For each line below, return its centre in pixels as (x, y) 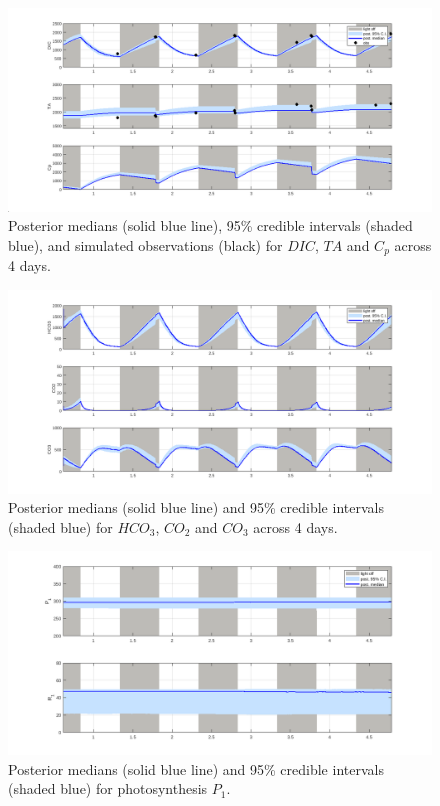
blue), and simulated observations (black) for (145, 244)
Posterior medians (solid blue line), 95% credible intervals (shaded (210, 225)
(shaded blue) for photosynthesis (108, 788)
